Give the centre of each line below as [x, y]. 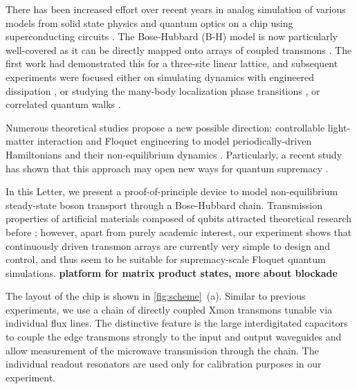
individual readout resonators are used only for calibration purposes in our [164, 364]
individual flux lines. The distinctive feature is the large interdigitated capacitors [177, 323]
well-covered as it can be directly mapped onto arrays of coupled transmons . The [179, 49]
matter [20, 141]
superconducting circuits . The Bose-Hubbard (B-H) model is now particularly [172, 36]
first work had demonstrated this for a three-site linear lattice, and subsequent [172, 63]
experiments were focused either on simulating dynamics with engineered [160, 76]
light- [339, 127]
